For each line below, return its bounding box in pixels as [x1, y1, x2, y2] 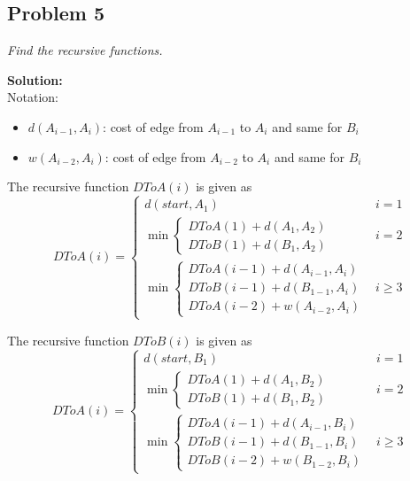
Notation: [7, 88, 58, 106]
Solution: [7, 70, 63, 89]
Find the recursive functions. [7, 41, 163, 59]
